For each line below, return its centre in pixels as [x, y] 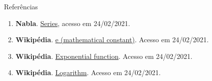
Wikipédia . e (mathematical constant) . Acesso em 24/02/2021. [112, 40]
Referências [21, 6]
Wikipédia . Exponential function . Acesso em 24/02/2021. [104, 56]
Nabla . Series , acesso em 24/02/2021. [73, 23]
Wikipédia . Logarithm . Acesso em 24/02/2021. [88, 72]
